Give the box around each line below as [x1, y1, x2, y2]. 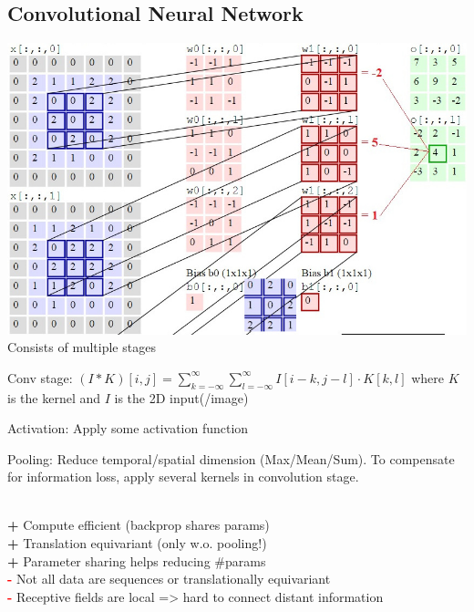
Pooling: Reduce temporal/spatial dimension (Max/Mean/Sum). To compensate [7, 449, 455, 468]
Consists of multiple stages [7, 337, 156, 357]
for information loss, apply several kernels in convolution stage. [7, 467, 359, 486]
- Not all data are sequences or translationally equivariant [7, 569, 331, 588]
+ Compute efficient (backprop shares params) [7, 515, 270, 534]
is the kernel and [7, 388, 101, 407]
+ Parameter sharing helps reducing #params [7, 551, 266, 570]
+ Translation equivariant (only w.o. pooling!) [7, 534, 267, 553]
